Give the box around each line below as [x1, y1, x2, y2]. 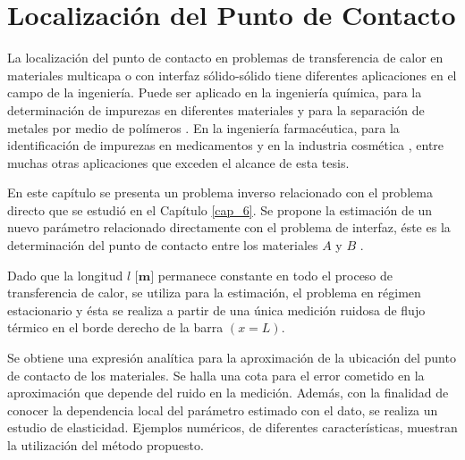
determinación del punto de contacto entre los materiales [7, 236, 318, 255]
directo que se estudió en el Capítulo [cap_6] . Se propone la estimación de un [7, 200, 433, 219]
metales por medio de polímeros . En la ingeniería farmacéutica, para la [7, 118, 400, 137]
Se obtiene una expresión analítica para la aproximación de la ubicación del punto [7, 348, 456, 367]
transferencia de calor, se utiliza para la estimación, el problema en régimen [7, 283, 421, 302]
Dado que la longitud [7, 265, 123, 284]
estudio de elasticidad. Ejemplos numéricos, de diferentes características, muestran [7, 418, 458, 437]
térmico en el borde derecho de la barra [7, 318, 224, 337]
